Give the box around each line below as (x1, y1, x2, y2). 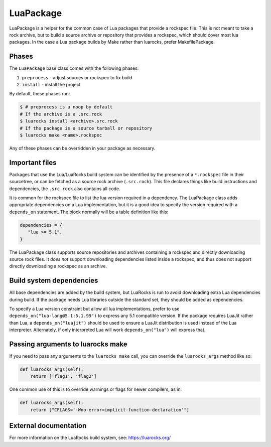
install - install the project (22, 82, 81, 88)
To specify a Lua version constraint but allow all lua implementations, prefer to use (9, 306, 180, 312)
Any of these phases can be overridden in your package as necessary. (9, 145, 156, 151)
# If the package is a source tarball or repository (20, 125, 153, 131)
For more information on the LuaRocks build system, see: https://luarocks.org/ (9, 434, 171, 441)
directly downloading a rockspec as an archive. (9, 263, 107, 269)
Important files (9, 158, 57, 167)
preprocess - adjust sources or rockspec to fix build (22, 74, 132, 80)
